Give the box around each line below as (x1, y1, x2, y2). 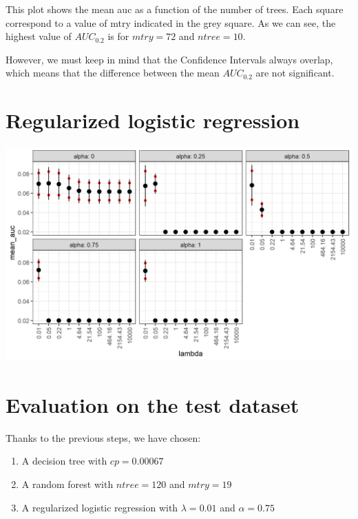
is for (107, 29, 129, 43)
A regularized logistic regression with (21, 500, 178, 514)
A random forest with (21, 477, 114, 491)
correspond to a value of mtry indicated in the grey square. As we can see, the (6, 15, 336, 30)
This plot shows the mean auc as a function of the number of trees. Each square (6, 2, 344, 16)
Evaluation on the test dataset (6, 390, 299, 418)
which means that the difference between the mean (6, 65, 220, 80)
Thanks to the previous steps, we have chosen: (6, 430, 201, 445)
